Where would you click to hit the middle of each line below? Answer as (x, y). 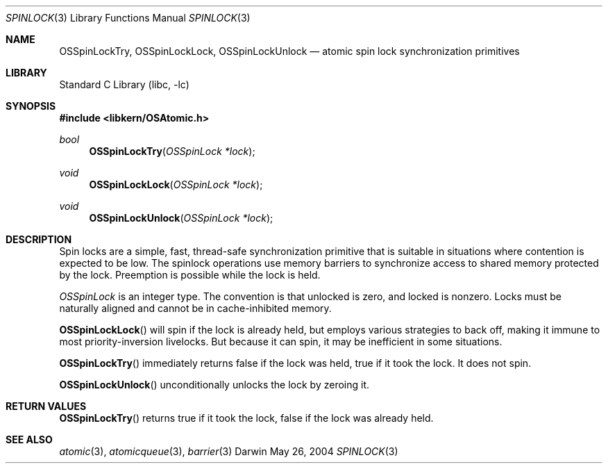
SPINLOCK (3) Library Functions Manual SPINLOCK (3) (128, 18)
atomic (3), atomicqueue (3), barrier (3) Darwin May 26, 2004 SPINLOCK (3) (229, 451)
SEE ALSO (29, 439)
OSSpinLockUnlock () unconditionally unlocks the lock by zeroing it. (214, 385)
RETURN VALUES (46, 406)
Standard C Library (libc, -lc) (124, 84)
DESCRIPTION (39, 239)
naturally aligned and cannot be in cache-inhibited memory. (195, 308)
